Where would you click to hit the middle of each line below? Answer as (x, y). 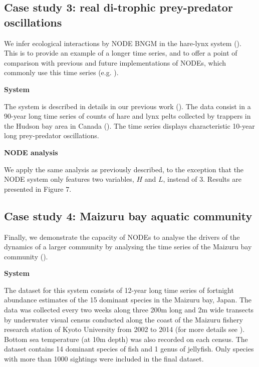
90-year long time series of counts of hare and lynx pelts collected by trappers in (127, 116)
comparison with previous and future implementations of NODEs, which (115, 62)
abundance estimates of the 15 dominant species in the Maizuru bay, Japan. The (128, 300)
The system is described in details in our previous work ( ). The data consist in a (127, 106)
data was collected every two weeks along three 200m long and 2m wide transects (129, 310)
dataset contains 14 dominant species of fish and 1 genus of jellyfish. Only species (129, 349)
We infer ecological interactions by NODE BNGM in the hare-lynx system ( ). (123, 43)
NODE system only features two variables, (69, 179)
